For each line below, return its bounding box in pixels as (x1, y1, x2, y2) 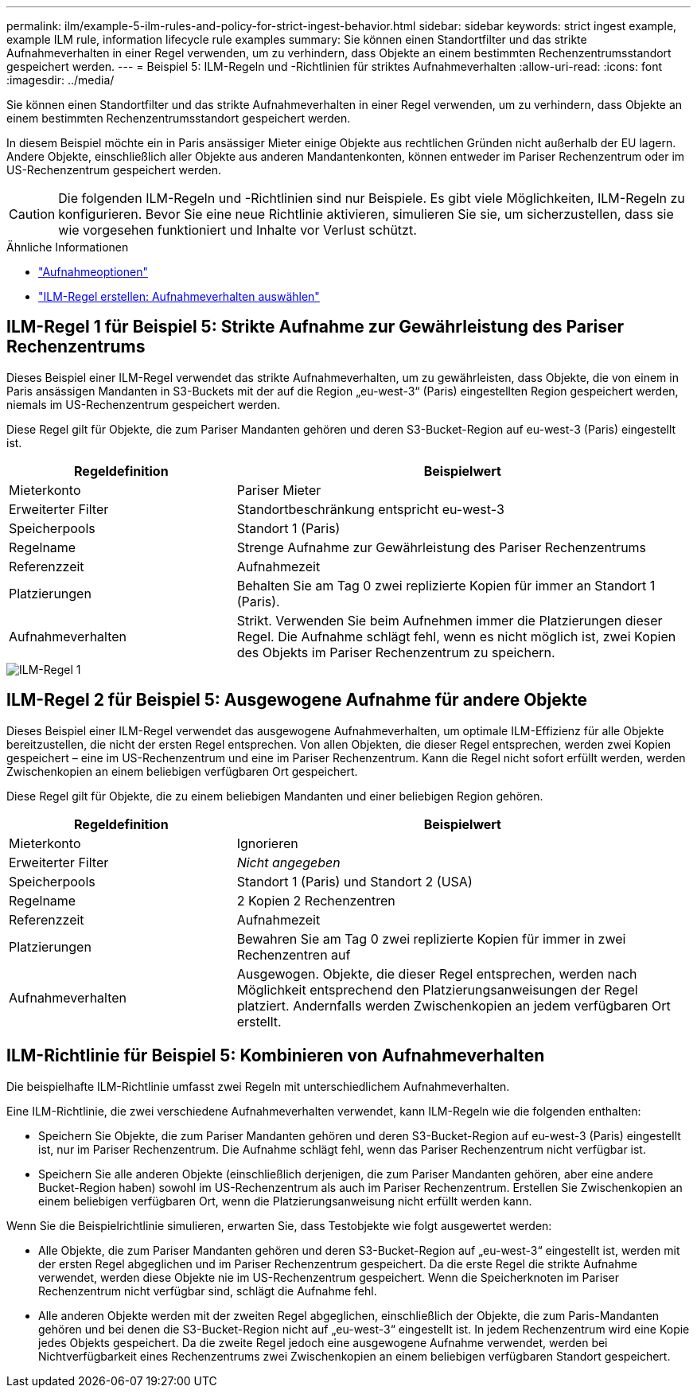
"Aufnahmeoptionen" (38, 265, 148, 278)
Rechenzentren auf (236, 946, 351, 963)
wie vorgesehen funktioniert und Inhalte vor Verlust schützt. (58, 222, 417, 238)
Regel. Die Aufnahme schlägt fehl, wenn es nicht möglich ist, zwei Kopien (236, 628, 676, 644)
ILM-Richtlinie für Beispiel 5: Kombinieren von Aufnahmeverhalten (6, 1045, 545, 1066)
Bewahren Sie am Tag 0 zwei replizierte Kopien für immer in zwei (236, 930, 626, 947)
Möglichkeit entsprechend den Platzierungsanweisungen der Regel (236, 981, 638, 998)
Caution (9, 206, 56, 222)
